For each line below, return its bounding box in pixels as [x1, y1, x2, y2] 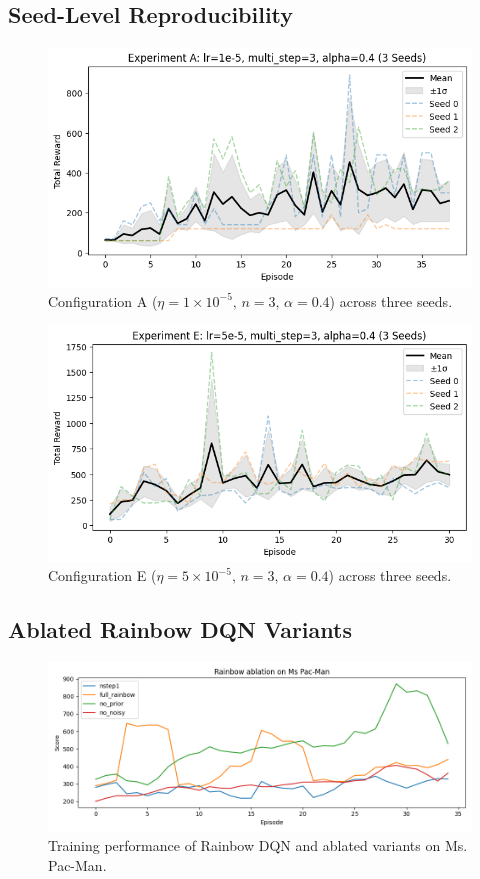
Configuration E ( [48, 565, 157, 586]
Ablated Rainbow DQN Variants [8, 614, 352, 645]
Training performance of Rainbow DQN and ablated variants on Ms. [48, 835, 468, 856]
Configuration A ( [48, 290, 158, 311]
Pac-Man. [48, 855, 107, 875]
